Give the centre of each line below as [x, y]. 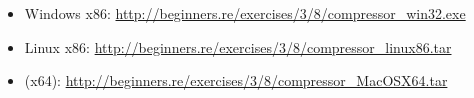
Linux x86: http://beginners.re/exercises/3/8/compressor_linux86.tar [238, 46]
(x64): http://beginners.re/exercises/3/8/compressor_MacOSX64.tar [236, 80]
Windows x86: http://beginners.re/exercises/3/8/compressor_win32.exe [245, 13]
